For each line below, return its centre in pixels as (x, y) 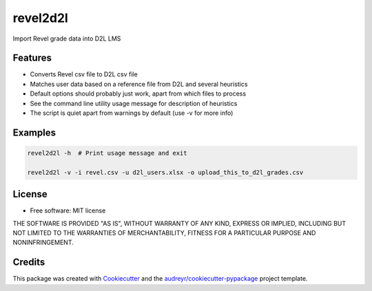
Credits (29, 262)
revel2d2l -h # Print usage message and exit (107, 153)
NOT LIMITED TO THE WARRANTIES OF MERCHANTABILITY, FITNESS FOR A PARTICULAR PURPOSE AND (164, 233)
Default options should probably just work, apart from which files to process (138, 94)
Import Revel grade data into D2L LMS (67, 39)
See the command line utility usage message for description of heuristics (134, 103)
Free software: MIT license (68, 211)
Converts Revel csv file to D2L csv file (84, 74)
